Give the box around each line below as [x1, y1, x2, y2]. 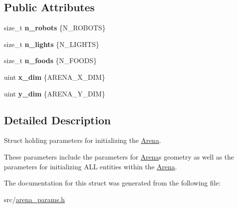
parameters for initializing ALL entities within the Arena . [4, 161, 177, 171]
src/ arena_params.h [4, 194, 65, 204]
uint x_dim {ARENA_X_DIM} [4, 71, 105, 82]
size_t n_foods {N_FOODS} [4, 55, 97, 66]
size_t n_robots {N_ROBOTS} [4, 23, 106, 33]
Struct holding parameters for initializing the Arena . [4, 135, 161, 145]
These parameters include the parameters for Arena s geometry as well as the [4, 151, 234, 162]
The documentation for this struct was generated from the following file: [4, 178, 221, 188]
